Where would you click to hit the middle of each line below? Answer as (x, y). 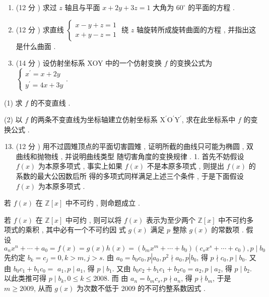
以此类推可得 (25, 278)
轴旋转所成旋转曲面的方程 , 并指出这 (196, 29)
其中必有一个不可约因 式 (86, 230)
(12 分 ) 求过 (36, 7)
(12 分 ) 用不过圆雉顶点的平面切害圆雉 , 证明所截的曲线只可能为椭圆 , (130, 146)
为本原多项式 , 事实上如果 (80, 166)
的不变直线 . (50, 102)
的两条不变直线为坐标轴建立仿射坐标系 (94, 119)
